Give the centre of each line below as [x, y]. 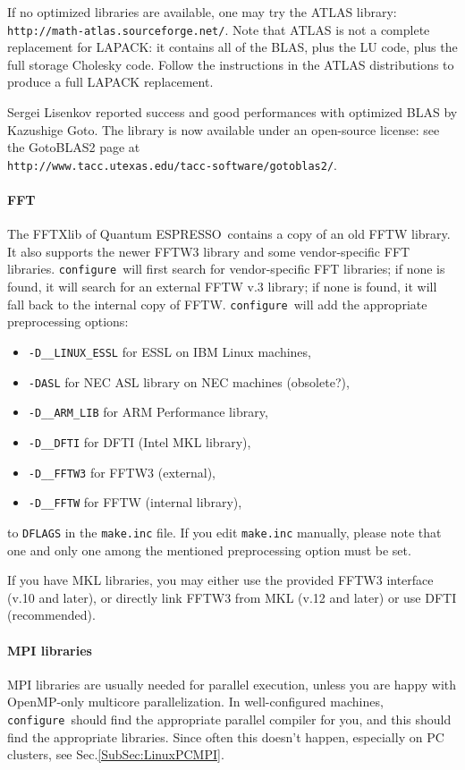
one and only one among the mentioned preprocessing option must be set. [209, 550]
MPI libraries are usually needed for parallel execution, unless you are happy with [232, 684]
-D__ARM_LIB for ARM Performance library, [148, 412]
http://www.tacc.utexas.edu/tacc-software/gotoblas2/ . [173, 164]
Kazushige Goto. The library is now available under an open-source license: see [224, 129]
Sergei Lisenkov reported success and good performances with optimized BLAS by [232, 112]
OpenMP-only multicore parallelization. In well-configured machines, [195, 702]
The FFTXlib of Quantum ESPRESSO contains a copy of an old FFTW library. [229, 234]
